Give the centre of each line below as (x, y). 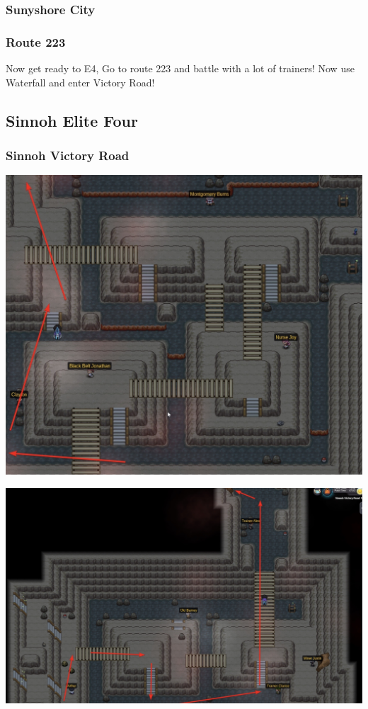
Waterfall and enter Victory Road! (80, 82)
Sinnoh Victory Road (68, 155)
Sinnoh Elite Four (72, 120)
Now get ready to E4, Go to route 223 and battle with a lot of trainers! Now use (180, 68)
